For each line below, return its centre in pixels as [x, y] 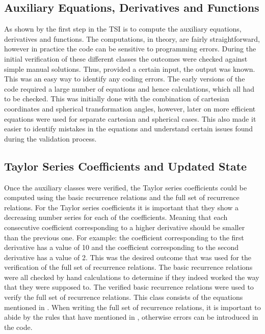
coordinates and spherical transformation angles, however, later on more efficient [130, 108]
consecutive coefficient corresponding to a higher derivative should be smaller [125, 227]
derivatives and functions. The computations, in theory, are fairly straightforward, [132, 38]
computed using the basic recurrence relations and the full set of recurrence [122, 197]
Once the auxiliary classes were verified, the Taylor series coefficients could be [126, 187]
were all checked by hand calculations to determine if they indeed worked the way [132, 277]
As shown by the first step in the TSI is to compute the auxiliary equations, [123, 29]
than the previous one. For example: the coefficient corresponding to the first [124, 237]
